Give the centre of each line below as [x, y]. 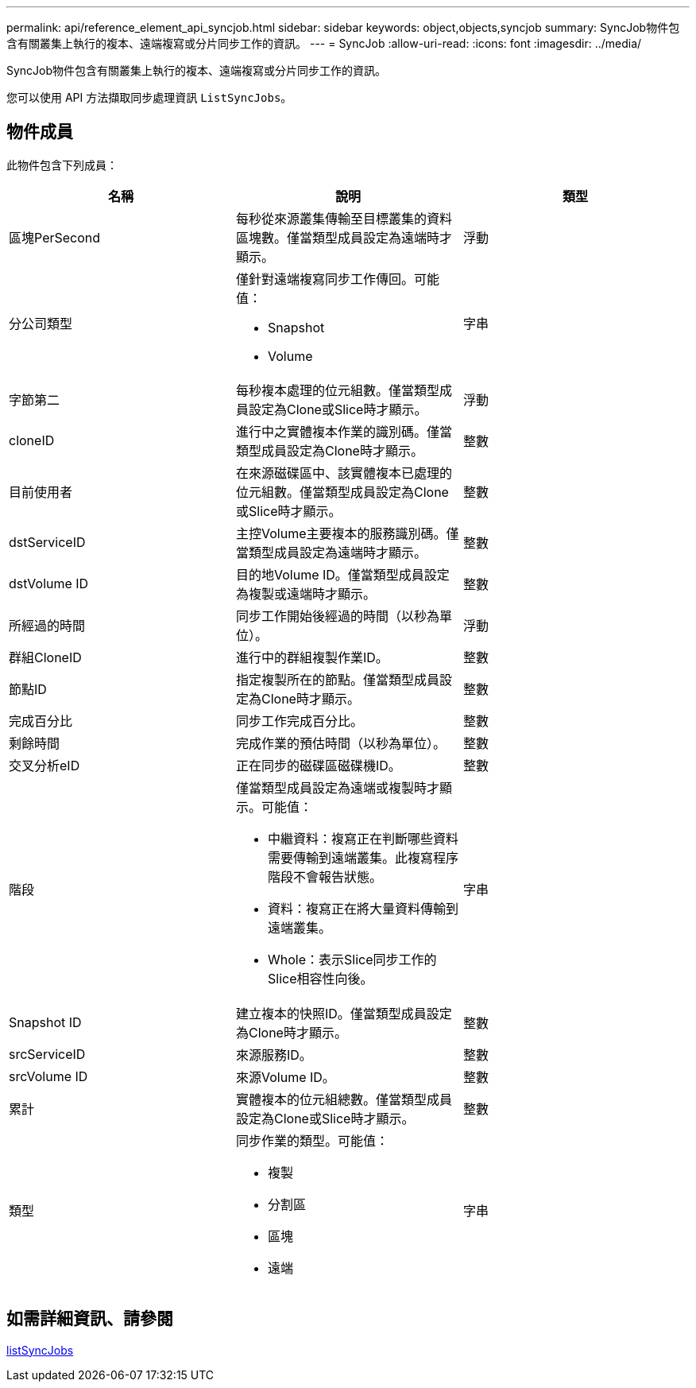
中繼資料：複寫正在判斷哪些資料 [363, 838]
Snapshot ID [45, 1022]
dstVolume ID [49, 583]
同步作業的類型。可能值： [312, 1140]
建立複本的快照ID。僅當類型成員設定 [344, 1013]
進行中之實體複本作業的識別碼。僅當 [344, 431]
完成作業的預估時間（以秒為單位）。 [340, 743]
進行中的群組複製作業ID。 [312, 657]
